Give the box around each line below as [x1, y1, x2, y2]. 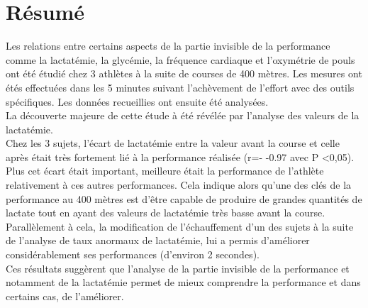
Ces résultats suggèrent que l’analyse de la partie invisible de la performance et [6, 260, 350, 275]
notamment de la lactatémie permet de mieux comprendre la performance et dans [6, 275, 361, 290]
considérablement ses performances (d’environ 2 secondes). [6, 247, 260, 262]
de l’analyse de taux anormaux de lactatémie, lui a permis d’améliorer [6, 233, 310, 248]
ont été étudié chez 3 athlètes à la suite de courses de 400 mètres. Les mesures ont [6, 66, 362, 81]
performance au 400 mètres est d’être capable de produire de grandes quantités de [6, 191, 362, 206]
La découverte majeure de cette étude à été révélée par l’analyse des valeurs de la [6, 108, 359, 123]
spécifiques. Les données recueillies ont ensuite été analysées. [6, 94, 269, 109]
